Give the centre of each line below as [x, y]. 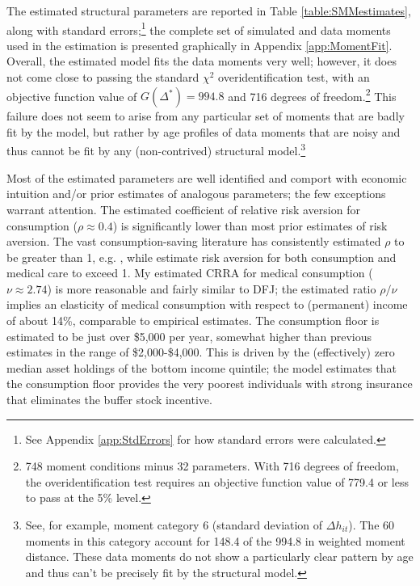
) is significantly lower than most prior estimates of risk [250, 225]
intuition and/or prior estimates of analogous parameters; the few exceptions [196, 194]
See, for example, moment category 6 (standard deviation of [174, 525]
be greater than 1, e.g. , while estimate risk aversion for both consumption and [202, 257]
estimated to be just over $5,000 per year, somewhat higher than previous [189, 336]
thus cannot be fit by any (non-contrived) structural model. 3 [156, 150]
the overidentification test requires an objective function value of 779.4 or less [217, 481]
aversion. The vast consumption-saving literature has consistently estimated [194, 241]
